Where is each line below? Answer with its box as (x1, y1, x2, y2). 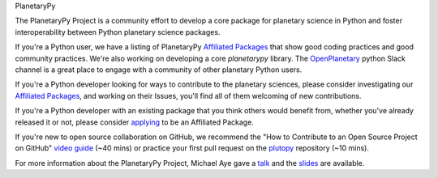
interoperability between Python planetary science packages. (15, 27, 221, 36)
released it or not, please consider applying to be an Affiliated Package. (15, 117, 255, 127)
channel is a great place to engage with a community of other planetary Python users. (15, 65, 303, 74)
